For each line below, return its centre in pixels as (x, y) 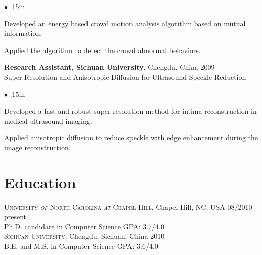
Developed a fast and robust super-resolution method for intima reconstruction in (130, 111)
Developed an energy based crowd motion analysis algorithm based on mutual (125, 23)
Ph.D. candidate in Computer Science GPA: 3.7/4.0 (84, 226)
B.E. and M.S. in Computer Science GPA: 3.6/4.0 (81, 246)
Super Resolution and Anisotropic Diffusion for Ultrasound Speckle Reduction (125, 76)
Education (40, 182)
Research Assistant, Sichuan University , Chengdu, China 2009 (110, 67)
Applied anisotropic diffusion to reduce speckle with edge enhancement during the (131, 138)
